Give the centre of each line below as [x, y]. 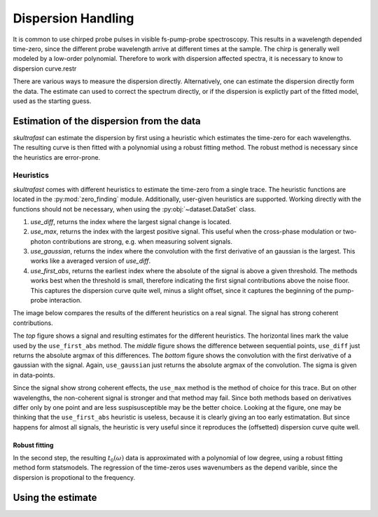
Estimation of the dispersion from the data [107, 121]
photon [41, 241]
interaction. [65, 301]
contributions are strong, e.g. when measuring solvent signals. [143, 241]
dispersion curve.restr [45, 68]
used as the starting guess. [52, 101]
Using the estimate [55, 497]
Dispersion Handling [73, 18]
